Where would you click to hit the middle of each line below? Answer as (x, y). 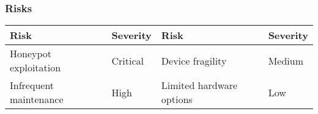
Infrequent (32, 85)
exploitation (35, 68)
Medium (286, 60)
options (177, 99)
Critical (128, 60)
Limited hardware (199, 85)
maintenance (37, 99)
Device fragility (194, 60)
